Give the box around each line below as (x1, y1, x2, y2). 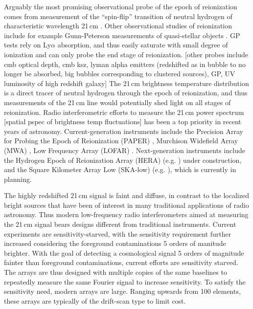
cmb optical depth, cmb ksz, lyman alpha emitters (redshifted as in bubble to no (4, 59, 246, 69)
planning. (4, 174, 32, 184)
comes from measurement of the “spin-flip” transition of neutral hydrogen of (4, 11, 232, 21)
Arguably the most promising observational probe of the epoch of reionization (4, 1, 237, 11)
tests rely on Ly (4, 40, 51, 50)
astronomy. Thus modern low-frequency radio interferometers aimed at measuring (4, 209, 249, 220)
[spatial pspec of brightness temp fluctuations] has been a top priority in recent (4, 116, 241, 127)
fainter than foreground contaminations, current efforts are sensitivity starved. (4, 257, 238, 267)
